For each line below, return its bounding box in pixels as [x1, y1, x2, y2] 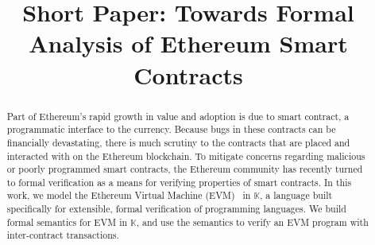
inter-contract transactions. [6, 228, 119, 242]
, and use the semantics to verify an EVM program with [136, 215, 369, 228]
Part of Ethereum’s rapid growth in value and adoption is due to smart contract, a [6, 109, 350, 122]
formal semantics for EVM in [6, 215, 128, 228]
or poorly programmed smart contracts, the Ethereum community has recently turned [6, 162, 363, 176]
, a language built [260, 189, 333, 202]
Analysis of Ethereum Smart [29, 27, 348, 60]
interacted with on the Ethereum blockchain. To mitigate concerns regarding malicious [6, 149, 365, 162]
